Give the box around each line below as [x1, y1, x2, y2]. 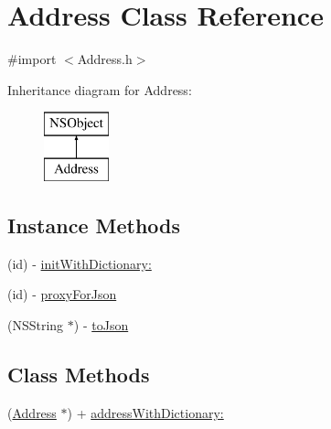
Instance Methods [7, 210, 180, 239]
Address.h [77, 49, 133, 69]
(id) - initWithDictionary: [7, 253, 152, 273]
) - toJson [73, 315, 129, 334]
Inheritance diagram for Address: [7, 80, 192, 99]
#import [7, 49, 57, 69]
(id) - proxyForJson [7, 284, 117, 304]
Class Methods [7, 359, 150, 388]
